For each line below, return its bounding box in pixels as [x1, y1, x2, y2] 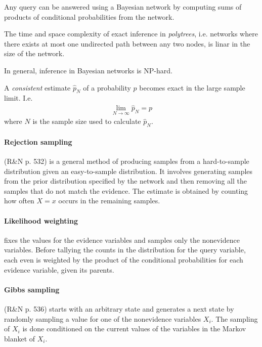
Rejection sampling [4, 136, 72, 147]
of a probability [83, 82, 131, 93]
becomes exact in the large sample [139, 82, 245, 93]
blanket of [4, 333, 35, 343]
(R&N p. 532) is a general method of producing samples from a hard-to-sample [4, 156, 249, 166]
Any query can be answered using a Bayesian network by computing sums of [4, 2, 242, 12]
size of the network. [4, 48, 65, 59]
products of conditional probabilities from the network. [4, 11, 174, 22]
